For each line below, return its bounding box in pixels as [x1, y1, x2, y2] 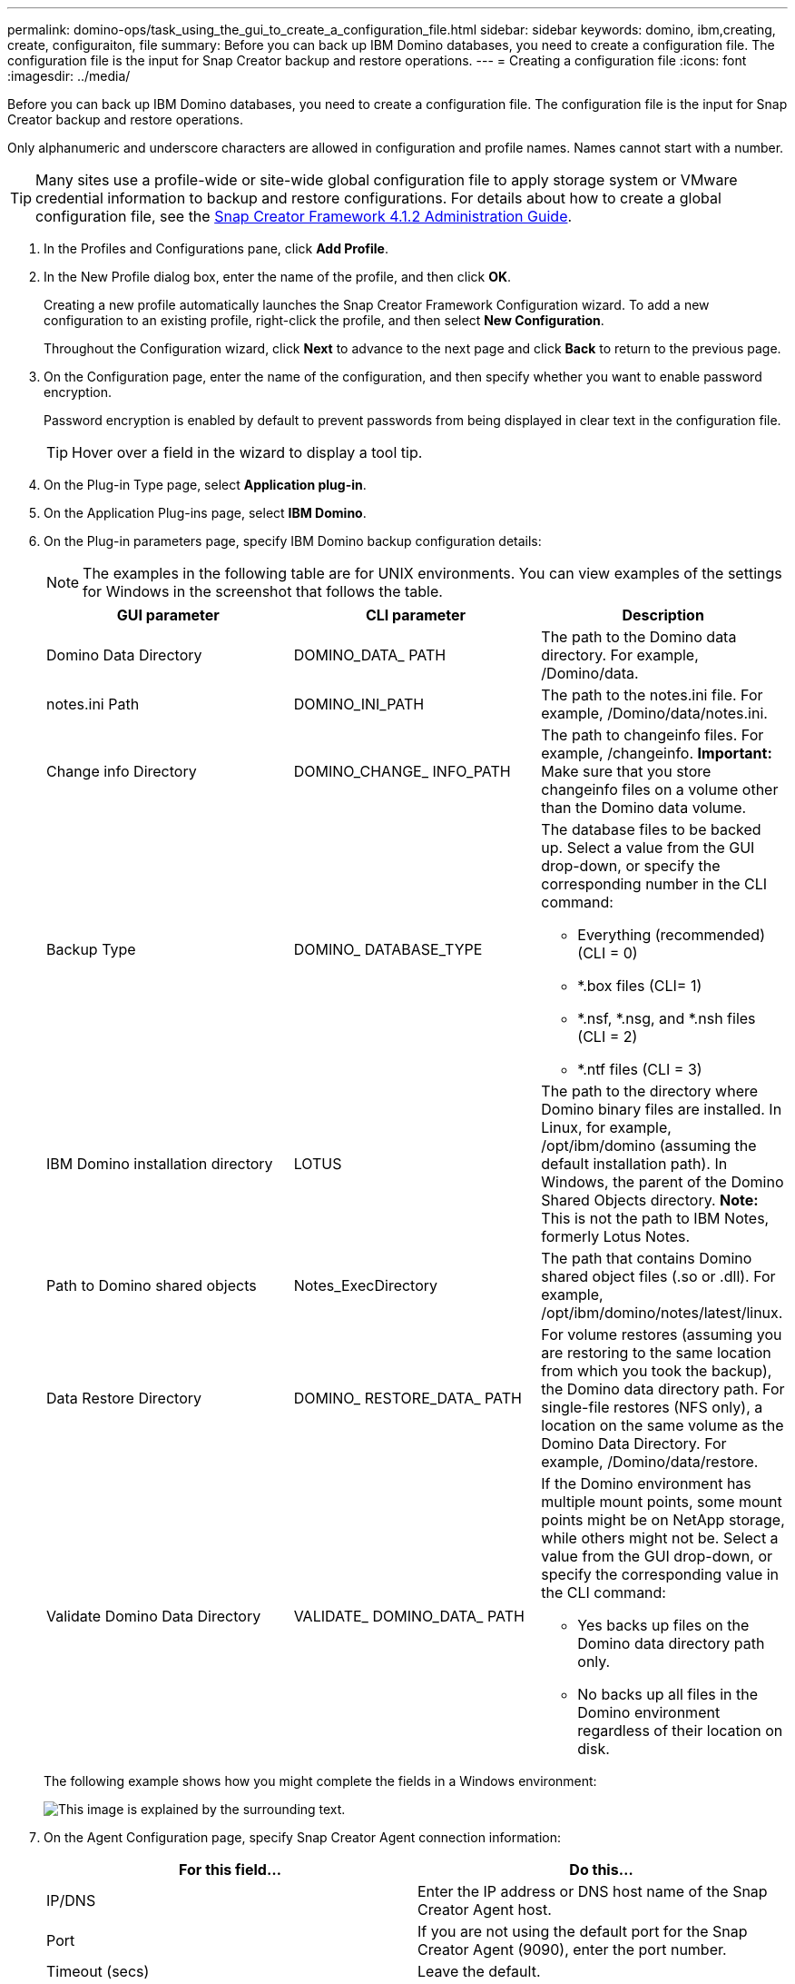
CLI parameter [365, 606, 466, 624]
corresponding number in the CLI [541, 875, 768, 893]
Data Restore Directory [46, 1389, 202, 1407]
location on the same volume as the [541, 1416, 784, 1434]
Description [622, 606, 704, 624]
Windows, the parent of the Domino [541, 1173, 784, 1191]
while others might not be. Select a [541, 1529, 779, 1547]
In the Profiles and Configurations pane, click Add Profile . [44, 241, 388, 256]
